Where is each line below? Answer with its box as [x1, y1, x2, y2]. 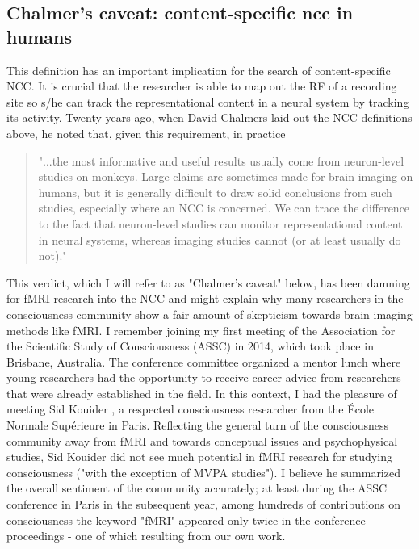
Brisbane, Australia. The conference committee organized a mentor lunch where [6, 353, 401, 370]
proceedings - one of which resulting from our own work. [6, 527, 286, 544]
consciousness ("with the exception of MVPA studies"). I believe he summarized [6, 463, 400, 480]
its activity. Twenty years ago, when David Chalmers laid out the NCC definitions [6, 109, 413, 126]
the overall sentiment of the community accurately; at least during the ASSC [6, 480, 388, 497]
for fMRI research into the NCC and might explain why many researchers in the [6, 290, 404, 307]
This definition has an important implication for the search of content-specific [6, 61, 391, 78]
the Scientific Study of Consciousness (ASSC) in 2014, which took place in [6, 337, 374, 354]
